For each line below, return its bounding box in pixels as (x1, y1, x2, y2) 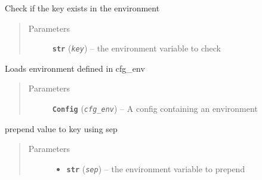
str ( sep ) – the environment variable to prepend (66, 162, 245, 175)
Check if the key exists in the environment (5, 2, 160, 14)
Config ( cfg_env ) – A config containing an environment (52, 102, 258, 115)
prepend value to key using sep (5, 122, 118, 135)
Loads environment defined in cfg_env (5, 62, 145, 74)
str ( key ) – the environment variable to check (52, 42, 221, 54)
